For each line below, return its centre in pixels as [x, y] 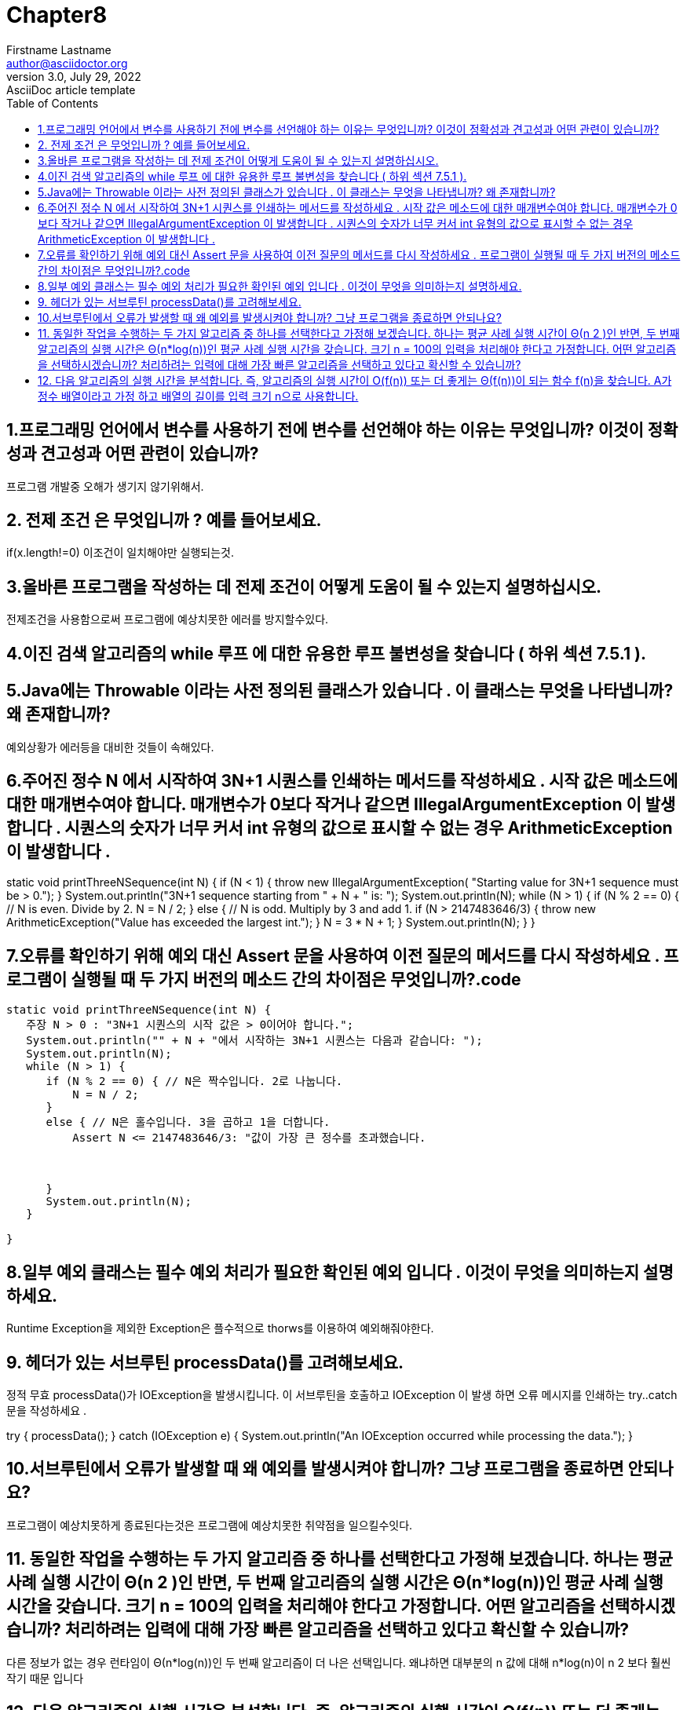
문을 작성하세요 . [47, 1410]
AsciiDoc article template [71, 90]
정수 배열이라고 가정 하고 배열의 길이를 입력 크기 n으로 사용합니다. [198, 396]
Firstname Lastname [59, 49]
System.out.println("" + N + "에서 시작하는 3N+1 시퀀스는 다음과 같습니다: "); [254, 1041]
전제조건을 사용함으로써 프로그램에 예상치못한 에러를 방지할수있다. [168, 619]
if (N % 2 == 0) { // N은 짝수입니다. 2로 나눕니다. [194, 1082]
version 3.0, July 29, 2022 [74, 76]
